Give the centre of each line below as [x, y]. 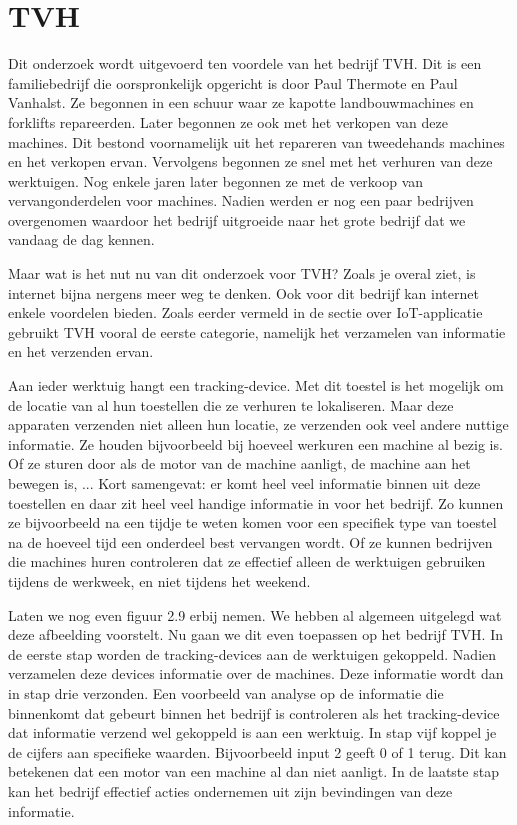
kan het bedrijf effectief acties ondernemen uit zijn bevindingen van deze [230, 790]
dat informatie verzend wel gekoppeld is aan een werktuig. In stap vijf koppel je [252, 732]
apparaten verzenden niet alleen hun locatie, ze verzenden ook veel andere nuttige [258, 424]
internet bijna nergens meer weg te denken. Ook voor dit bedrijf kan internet [243, 292]
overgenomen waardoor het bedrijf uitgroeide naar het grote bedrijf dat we [237, 219]
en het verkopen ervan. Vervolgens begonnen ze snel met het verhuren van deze [250, 161]
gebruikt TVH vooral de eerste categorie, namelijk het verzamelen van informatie [257, 331]
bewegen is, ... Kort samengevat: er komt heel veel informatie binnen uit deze [244, 483]
